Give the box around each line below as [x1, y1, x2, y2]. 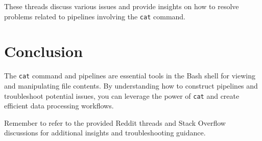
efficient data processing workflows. [4, 100, 114, 111]
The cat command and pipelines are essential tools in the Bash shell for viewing [4, 70, 255, 81]
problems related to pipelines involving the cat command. [4, 11, 186, 21]
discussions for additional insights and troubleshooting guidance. [4, 127, 206, 138]
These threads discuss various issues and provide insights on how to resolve [4, 1, 239, 11]
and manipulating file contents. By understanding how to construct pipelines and [4, 80, 258, 91]
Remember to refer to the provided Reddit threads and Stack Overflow [4, 117, 226, 128]
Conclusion [4, 41, 83, 62]
